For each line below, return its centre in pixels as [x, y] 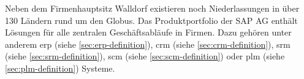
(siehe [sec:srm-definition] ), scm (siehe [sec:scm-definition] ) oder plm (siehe [145, 56]
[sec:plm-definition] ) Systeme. [60, 68]
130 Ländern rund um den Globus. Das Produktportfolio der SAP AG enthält [151, 20]
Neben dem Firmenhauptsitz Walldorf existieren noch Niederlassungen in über [152, 8]
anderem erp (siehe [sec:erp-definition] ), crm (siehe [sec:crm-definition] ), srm [148, 44]
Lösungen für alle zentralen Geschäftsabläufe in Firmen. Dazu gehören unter [148, 32]
